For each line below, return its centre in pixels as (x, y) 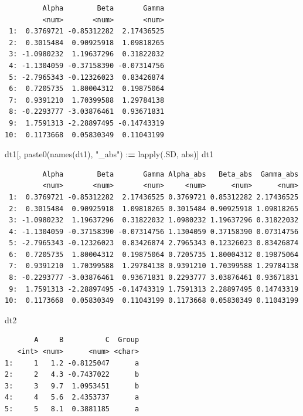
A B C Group (87, 340)
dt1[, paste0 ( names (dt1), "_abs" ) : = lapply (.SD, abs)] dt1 (109, 154)
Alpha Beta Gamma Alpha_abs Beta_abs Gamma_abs (171, 174)
